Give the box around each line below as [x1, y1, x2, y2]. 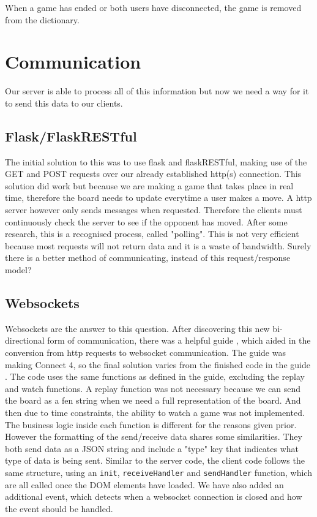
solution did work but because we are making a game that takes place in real [5, 179, 294, 192]
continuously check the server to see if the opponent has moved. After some [5, 215, 288, 228]
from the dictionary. [5, 13, 80, 26]
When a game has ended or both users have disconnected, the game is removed [5, 1, 302, 13]
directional [5, 334, 45, 347]
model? [5, 263, 32, 276]
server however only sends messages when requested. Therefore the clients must [5, 203, 302, 216]
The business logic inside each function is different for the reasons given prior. [5, 418, 297, 431]
